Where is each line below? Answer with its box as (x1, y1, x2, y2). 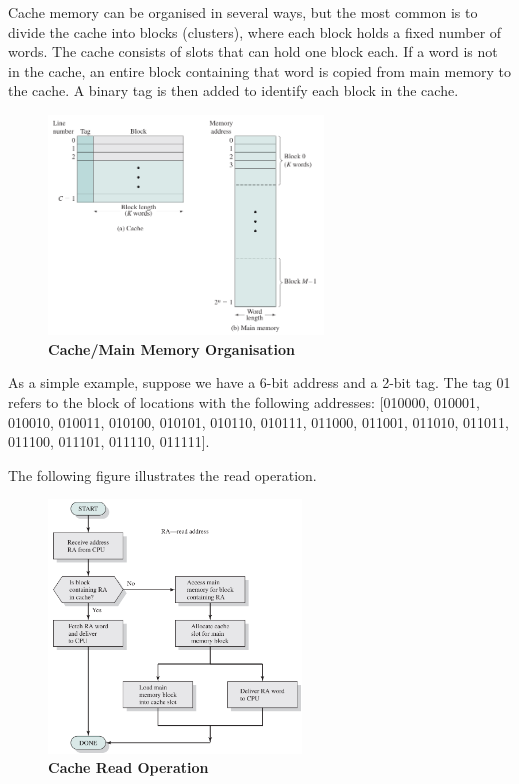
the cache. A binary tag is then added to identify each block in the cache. (8, 80, 459, 101)
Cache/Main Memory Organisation (48, 338, 295, 359)
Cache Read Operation (48, 757, 209, 778)
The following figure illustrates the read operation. (8, 464, 317, 485)
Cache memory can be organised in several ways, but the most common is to (8, 2, 478, 22)
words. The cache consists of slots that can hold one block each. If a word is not (8, 41, 498, 62)
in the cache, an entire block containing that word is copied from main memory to (8, 60, 512, 81)
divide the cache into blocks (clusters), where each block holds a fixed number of (8, 21, 502, 42)
